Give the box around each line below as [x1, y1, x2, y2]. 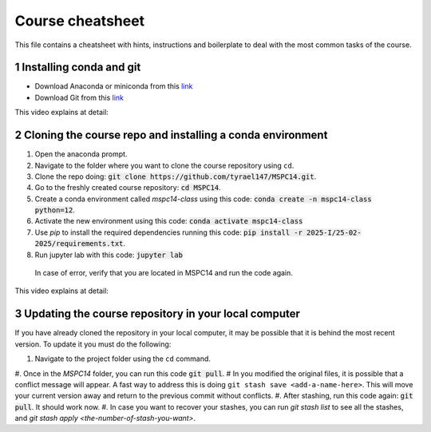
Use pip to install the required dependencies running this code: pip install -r [34, 228, 303, 237]
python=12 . [34, 205, 75, 215]
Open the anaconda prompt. [34, 149, 128, 159]
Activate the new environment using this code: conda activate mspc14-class [34, 216, 303, 226]
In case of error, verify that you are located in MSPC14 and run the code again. [34, 268, 293, 278]
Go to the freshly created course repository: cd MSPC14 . [34, 183, 221, 192]
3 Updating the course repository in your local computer [14, 307, 301, 321]
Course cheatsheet [14, 12, 145, 30]
